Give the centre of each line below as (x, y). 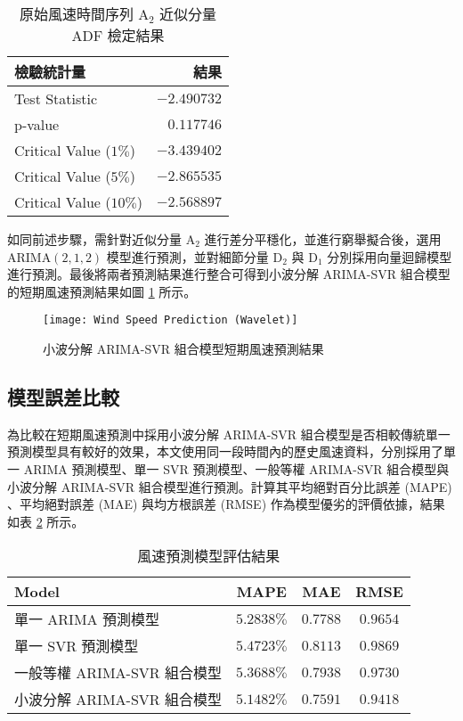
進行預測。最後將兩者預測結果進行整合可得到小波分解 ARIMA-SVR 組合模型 (229, 274)
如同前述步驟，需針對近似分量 (94, 239)
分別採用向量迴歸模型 (390, 256)
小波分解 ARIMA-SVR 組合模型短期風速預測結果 (183, 349)
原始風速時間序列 (76, 14)
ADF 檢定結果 (118, 35)
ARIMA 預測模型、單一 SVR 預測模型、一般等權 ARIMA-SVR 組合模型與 (236, 469)
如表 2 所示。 (46, 521)
